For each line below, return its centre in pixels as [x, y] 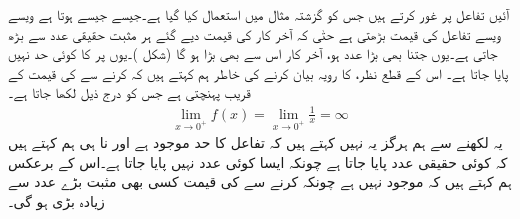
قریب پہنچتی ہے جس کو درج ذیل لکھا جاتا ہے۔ [129, 92]
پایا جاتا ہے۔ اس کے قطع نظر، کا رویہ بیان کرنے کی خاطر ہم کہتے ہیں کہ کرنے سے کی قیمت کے [258, 72]
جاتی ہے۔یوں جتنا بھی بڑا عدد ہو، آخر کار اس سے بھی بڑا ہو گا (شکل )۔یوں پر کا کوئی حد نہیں [253, 53]
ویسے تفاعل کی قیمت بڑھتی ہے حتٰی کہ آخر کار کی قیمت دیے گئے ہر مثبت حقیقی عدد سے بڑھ [254, 33]
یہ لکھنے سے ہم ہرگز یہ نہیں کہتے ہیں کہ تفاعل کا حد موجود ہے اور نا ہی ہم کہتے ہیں [255, 142]
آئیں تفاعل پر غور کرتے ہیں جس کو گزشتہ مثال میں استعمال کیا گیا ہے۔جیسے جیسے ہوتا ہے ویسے [259, 14]
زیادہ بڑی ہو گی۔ [56, 201]
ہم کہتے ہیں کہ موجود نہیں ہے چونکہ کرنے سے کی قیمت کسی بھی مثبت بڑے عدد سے [260, 181]
